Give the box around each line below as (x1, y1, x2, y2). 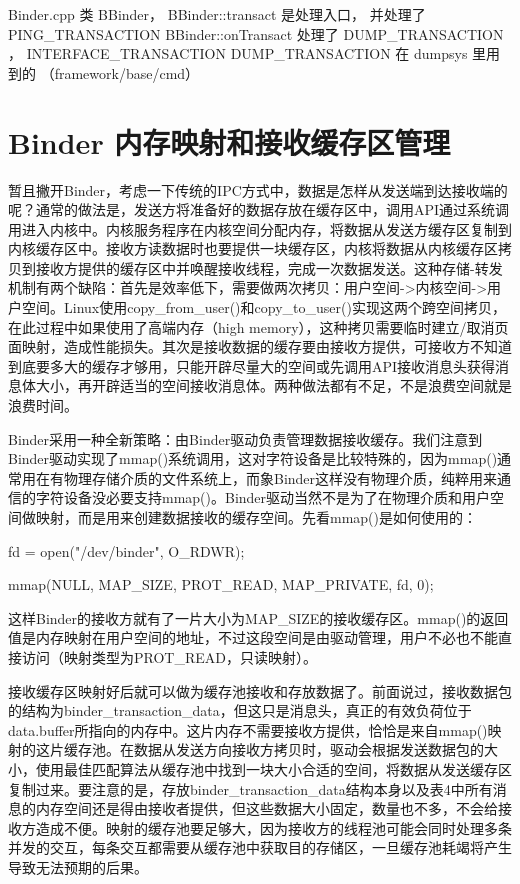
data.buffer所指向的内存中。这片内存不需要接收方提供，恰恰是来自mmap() (8, 719, 488, 740)
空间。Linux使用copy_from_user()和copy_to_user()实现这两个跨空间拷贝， (21, 297, 506, 318)
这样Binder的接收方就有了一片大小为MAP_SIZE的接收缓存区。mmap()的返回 (8, 607, 509, 628)
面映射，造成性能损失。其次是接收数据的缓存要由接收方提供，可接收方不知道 (8, 336, 512, 357)
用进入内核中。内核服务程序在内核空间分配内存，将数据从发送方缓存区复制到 (8, 218, 512, 239)
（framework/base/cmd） (40, 62, 200, 83)
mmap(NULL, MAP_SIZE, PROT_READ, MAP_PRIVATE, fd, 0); (8, 574, 434, 595)
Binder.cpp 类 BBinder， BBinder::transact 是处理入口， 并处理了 (8, 4, 426, 24)
